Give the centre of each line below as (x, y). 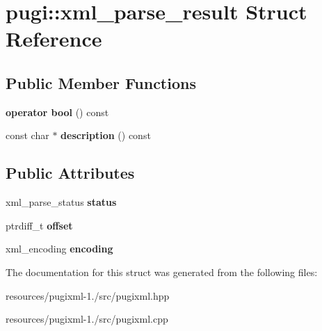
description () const (106, 135)
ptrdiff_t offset (39, 225)
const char (27, 135)
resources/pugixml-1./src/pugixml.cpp (87, 319)
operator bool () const (57, 112)
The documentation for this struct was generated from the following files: (162, 272)
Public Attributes (70, 173)
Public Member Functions (101, 82)
